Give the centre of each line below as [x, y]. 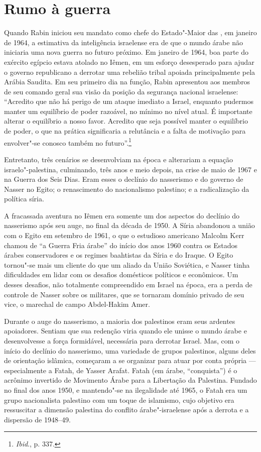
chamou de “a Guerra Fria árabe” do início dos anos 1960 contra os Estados [121, 245]
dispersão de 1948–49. [37, 419]
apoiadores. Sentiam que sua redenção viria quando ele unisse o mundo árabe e [125, 331]
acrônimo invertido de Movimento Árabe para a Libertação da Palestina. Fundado [130, 380]
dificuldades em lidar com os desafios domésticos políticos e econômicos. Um [121, 274]
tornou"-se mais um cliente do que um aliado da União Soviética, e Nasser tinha [127, 264]
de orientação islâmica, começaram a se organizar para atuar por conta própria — [130, 360]
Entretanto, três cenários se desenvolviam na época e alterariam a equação [119, 159]
